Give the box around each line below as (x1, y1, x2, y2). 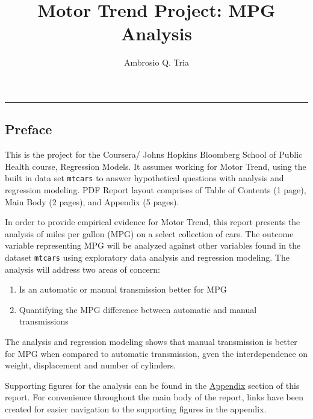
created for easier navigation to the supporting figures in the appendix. (5, 402, 267, 415)
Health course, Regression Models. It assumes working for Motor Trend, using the (5, 160, 306, 172)
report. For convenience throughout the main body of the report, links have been (5, 391, 304, 403)
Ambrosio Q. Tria (124, 56, 189, 69)
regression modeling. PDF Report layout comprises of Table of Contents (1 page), (5, 183, 306, 196)
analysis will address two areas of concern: (5, 262, 160, 275)
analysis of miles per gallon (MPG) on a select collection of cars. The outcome (5, 227, 294, 240)
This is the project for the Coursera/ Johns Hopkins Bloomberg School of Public (5, 148, 303, 161)
